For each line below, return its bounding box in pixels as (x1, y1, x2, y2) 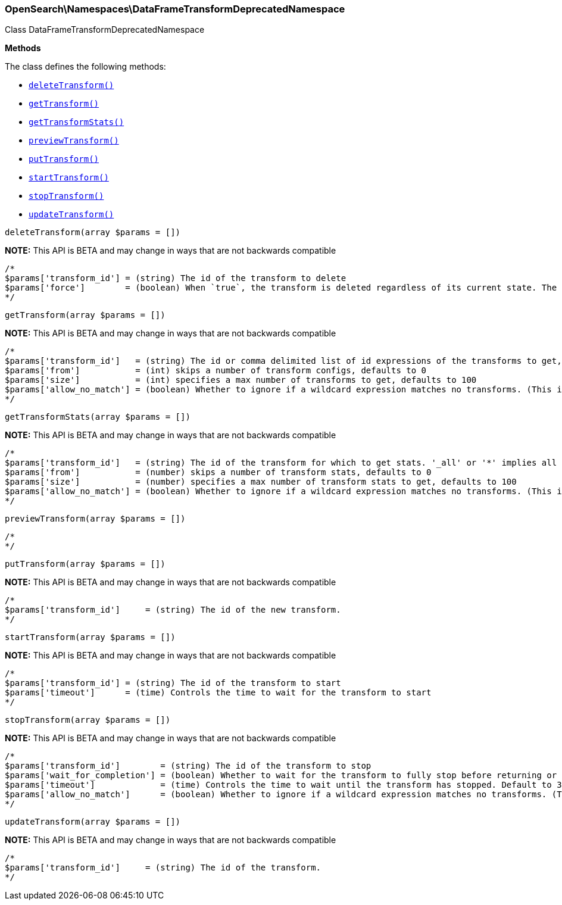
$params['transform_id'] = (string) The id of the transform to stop (5, 761, 371, 771)
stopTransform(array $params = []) (5, 715, 171, 725)
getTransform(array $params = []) (5, 310, 166, 320)
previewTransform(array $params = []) (5, 514, 186, 524)
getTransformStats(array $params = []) (5, 412, 191, 422)
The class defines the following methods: (5, 61, 166, 72)
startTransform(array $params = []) (5, 632, 176, 642)
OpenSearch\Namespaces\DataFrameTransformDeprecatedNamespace (5, 3, 345, 15)
